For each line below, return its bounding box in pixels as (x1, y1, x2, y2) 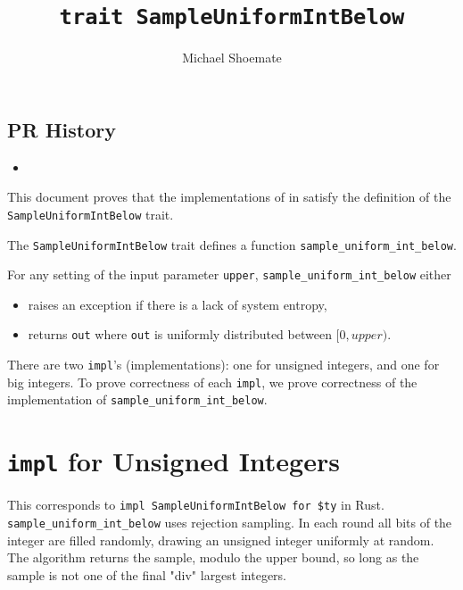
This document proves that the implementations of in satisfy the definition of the (7, 187, 451, 206)
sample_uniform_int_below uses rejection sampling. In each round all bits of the (7, 512, 452, 531)
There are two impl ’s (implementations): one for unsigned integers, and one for (7, 355, 440, 374)
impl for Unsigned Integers (7, 443, 340, 479)
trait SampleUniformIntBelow (59, 4, 405, 30)
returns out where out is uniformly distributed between (28, 325, 332, 344)
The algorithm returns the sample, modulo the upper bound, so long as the (7, 548, 419, 567)
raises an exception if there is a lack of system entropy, (28, 295, 327, 313)
